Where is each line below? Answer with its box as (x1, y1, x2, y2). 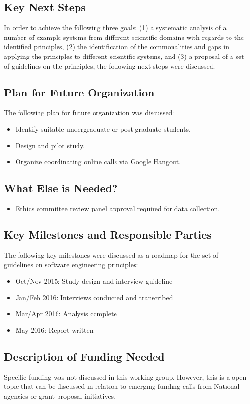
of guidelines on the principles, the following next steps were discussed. (4, 60, 215, 71)
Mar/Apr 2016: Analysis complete (15, 308, 117, 319)
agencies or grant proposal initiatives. (4, 390, 116, 401)
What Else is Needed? (4, 180, 118, 195)
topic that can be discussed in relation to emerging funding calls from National (4, 381, 240, 391)
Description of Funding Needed (4, 348, 165, 364)
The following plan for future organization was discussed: (4, 107, 174, 117)
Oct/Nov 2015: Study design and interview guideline (15, 275, 173, 286)
